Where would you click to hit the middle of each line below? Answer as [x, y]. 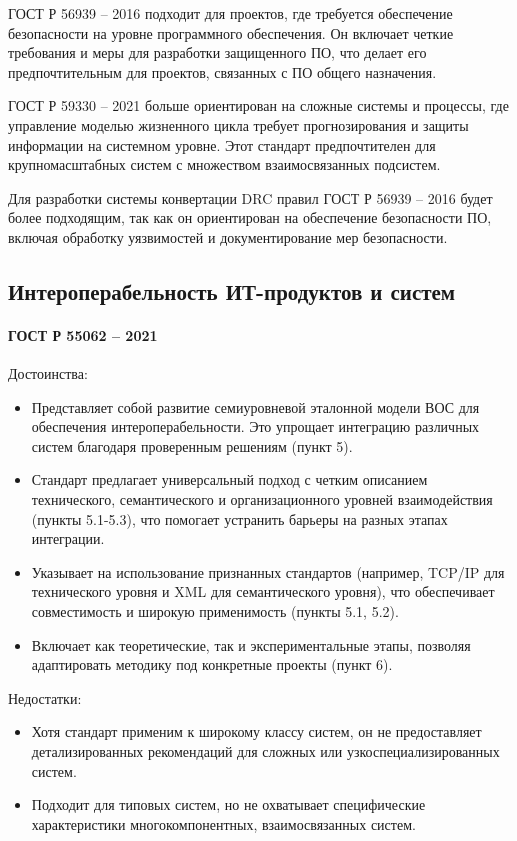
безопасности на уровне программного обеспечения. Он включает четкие [231, 32]
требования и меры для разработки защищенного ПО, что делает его [217, 52]
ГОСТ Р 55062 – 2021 [83, 334]
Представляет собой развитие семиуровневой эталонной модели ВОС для [255, 406]
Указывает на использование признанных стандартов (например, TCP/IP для [268, 571]
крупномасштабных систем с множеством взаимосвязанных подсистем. [224, 164]
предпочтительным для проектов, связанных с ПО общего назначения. [222, 71]
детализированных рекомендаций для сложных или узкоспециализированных [265, 751]
